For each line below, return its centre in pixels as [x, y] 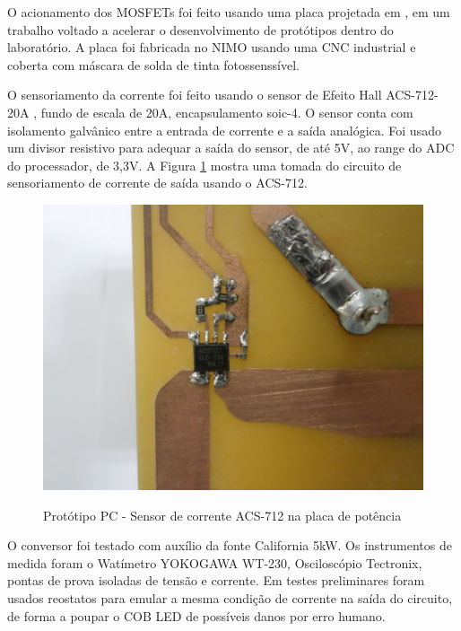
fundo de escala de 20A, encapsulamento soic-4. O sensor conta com [227, 112]
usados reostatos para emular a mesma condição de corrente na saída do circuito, [230, 597]
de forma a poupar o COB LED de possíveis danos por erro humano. [196, 615]
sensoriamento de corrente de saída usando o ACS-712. [157, 183]
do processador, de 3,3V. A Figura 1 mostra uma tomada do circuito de [204, 165]
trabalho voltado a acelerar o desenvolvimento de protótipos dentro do [200, 29]
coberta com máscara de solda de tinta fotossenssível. [153, 64]
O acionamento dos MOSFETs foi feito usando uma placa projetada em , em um [229, 12]
